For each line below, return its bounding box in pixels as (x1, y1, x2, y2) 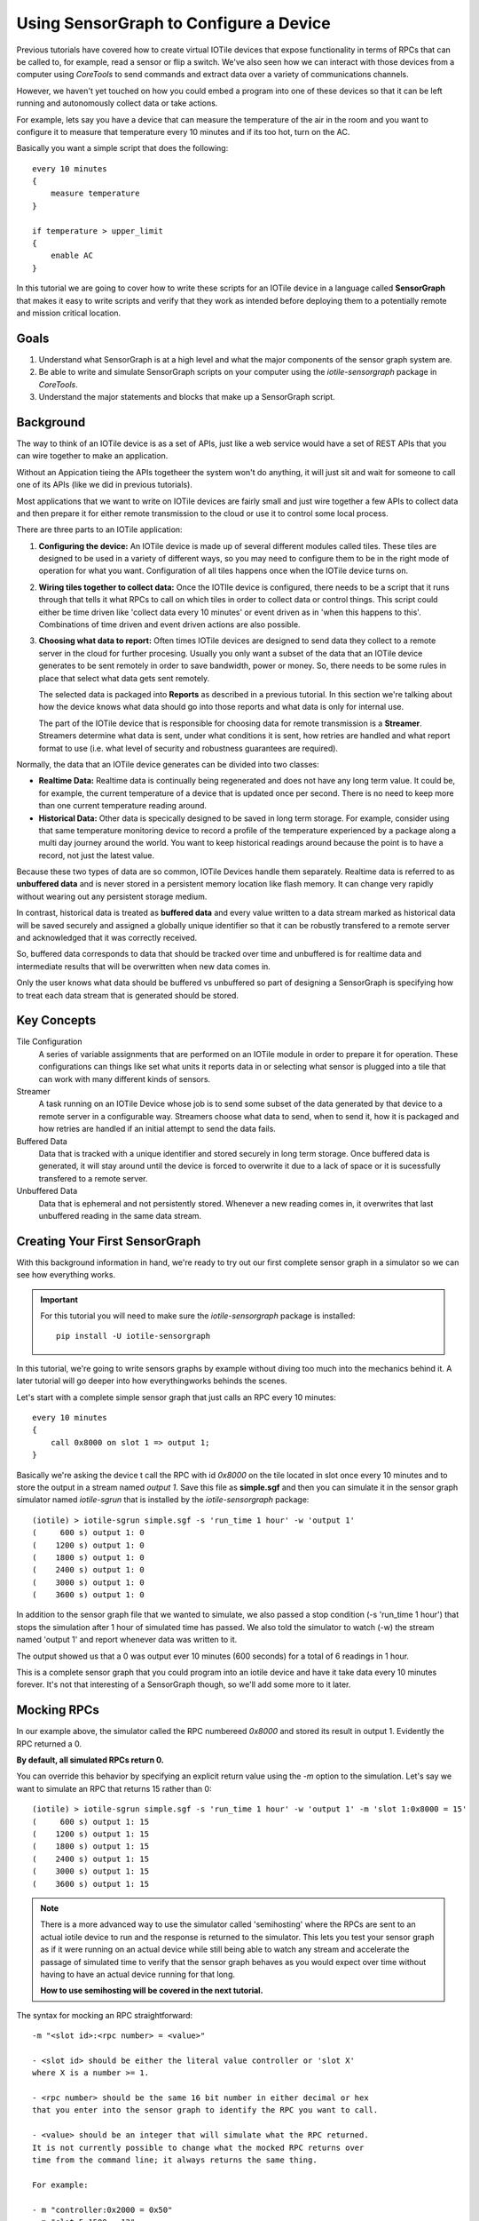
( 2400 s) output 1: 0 (32, 1564, 145, 1575)
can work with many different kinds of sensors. (38, 1073, 211, 1084)
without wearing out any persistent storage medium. (16, 891, 208, 902)
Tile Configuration (16, 1036, 83, 1047)
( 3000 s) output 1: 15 (32, 1867, 150, 1876)
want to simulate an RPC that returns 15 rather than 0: (16, 1783, 212, 1794)
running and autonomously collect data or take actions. (16, 98, 218, 108)
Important (40, 1294, 79, 1305)
